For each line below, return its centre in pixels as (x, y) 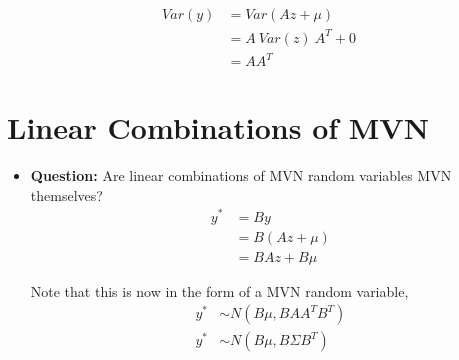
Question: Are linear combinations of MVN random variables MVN (241, 175)
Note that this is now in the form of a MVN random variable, (219, 290)
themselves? (66, 194)
